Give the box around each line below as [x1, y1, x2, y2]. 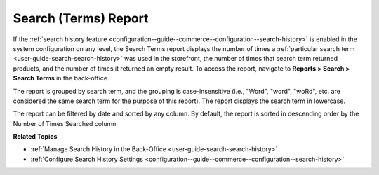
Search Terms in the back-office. [13, 74, 109, 83]
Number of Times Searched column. [13, 119, 119, 127]
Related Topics [13, 132, 58, 141]
